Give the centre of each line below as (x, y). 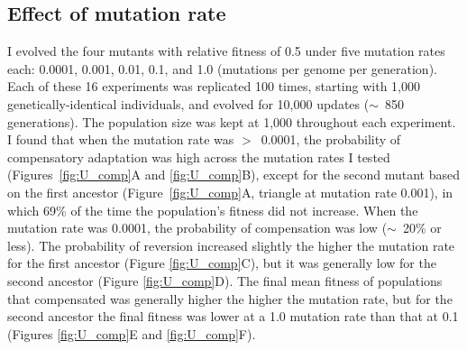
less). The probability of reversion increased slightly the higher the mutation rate (231, 245)
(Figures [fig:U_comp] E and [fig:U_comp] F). (132, 333)
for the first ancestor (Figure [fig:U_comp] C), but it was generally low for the (222, 263)
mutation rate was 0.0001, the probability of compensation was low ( (197, 228)
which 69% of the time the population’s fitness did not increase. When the (213, 210)
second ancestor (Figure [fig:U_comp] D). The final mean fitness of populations (225, 280)
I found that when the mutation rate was (121, 139)
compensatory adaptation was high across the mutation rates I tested (199, 157)
